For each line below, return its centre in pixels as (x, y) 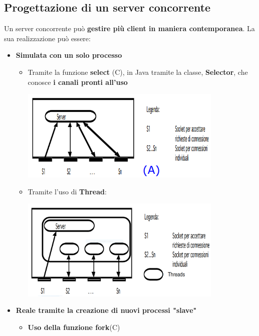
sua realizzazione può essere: (47, 38)
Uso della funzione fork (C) (74, 327)
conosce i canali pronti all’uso (78, 82)
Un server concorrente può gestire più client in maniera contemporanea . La (129, 28)
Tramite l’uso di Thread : (67, 191)
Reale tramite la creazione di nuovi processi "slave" (106, 310)
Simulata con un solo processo (69, 55)
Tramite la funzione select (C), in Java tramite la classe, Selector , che (138, 72)
